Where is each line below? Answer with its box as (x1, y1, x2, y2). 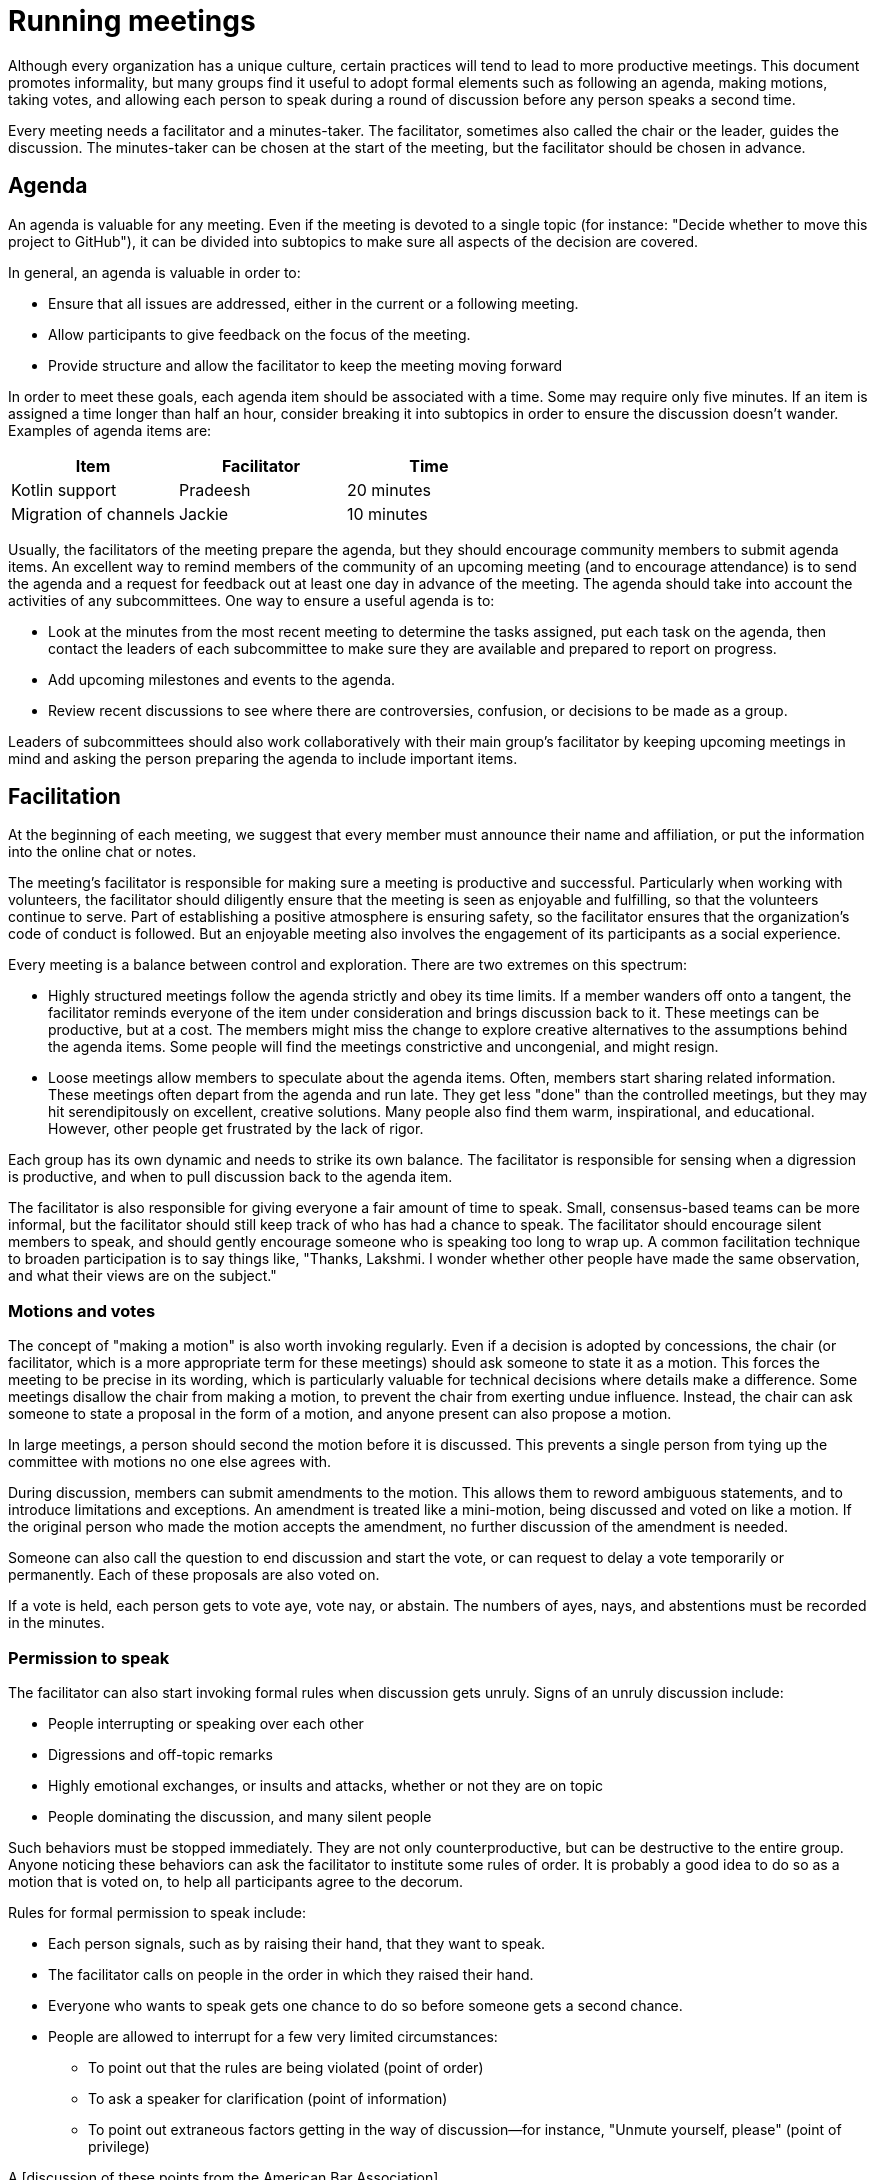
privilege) (88, 2137, 150, 2155)
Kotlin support (11, 479, 117, 500)
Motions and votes (8, 1300, 156, 1321)
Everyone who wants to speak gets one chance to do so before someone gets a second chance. (48, 1996, 683, 2014)
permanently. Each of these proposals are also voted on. (8, 1566, 380, 1584)
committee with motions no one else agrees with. (8, 1453, 332, 1471)
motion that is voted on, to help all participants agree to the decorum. (8, 1872, 464, 1890)
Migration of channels (11, 503, 175, 524)
